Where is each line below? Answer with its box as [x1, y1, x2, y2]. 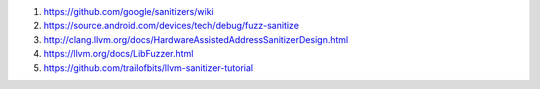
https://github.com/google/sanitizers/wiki [43, 6, 214, 17]
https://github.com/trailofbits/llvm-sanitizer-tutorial [43, 61, 254, 74]
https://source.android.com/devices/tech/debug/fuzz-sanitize [43, 20, 300, 32]
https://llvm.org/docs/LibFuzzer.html [43, 48, 194, 60]
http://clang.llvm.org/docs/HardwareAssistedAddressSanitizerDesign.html [43, 33, 349, 45]
